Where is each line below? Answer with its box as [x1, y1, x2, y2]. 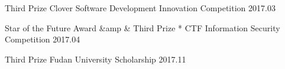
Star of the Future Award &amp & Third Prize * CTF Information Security [5, 21, 280, 34]
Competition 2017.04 [5, 33, 80, 45]
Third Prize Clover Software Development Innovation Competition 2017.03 [5, 2, 276, 14]
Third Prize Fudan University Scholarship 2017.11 [5, 52, 186, 65]
